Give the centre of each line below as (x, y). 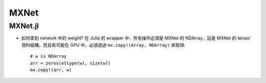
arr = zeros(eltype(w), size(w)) (70, 63)
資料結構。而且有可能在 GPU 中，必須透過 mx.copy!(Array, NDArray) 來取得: (103, 45)
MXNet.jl (24, 26)
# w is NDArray (49, 56)
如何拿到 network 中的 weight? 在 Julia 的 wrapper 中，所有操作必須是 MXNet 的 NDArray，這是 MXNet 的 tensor (136, 38)
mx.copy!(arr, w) (51, 70)
